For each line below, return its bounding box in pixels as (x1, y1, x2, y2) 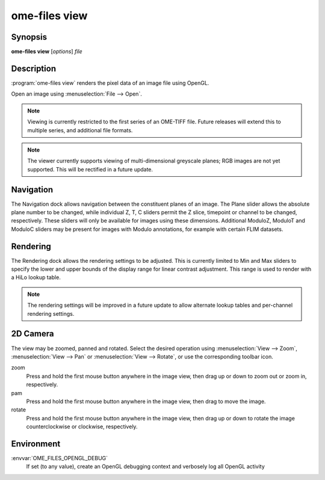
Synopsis (11, 32, 48, 42)
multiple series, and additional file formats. (27, 126, 133, 134)
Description (11, 63, 57, 73)
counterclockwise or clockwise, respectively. (26, 423, 138, 430)
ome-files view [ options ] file (11, 48, 82, 55)
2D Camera (11, 328, 54, 339)
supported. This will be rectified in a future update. (27, 165, 153, 173)
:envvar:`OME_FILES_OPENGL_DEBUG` (11, 454, 108, 461)
